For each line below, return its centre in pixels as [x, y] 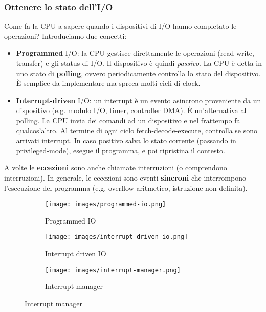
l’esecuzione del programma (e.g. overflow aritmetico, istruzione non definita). [126, 187]
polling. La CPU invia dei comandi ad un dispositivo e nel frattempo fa [128, 120]
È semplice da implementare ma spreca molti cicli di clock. [108, 83]
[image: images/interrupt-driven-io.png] [117, 237]
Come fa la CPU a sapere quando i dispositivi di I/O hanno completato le [120, 26]
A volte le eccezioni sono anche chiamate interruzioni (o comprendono [116, 168]
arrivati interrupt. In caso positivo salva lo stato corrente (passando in [126, 140]
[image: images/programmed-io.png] [106, 204]
